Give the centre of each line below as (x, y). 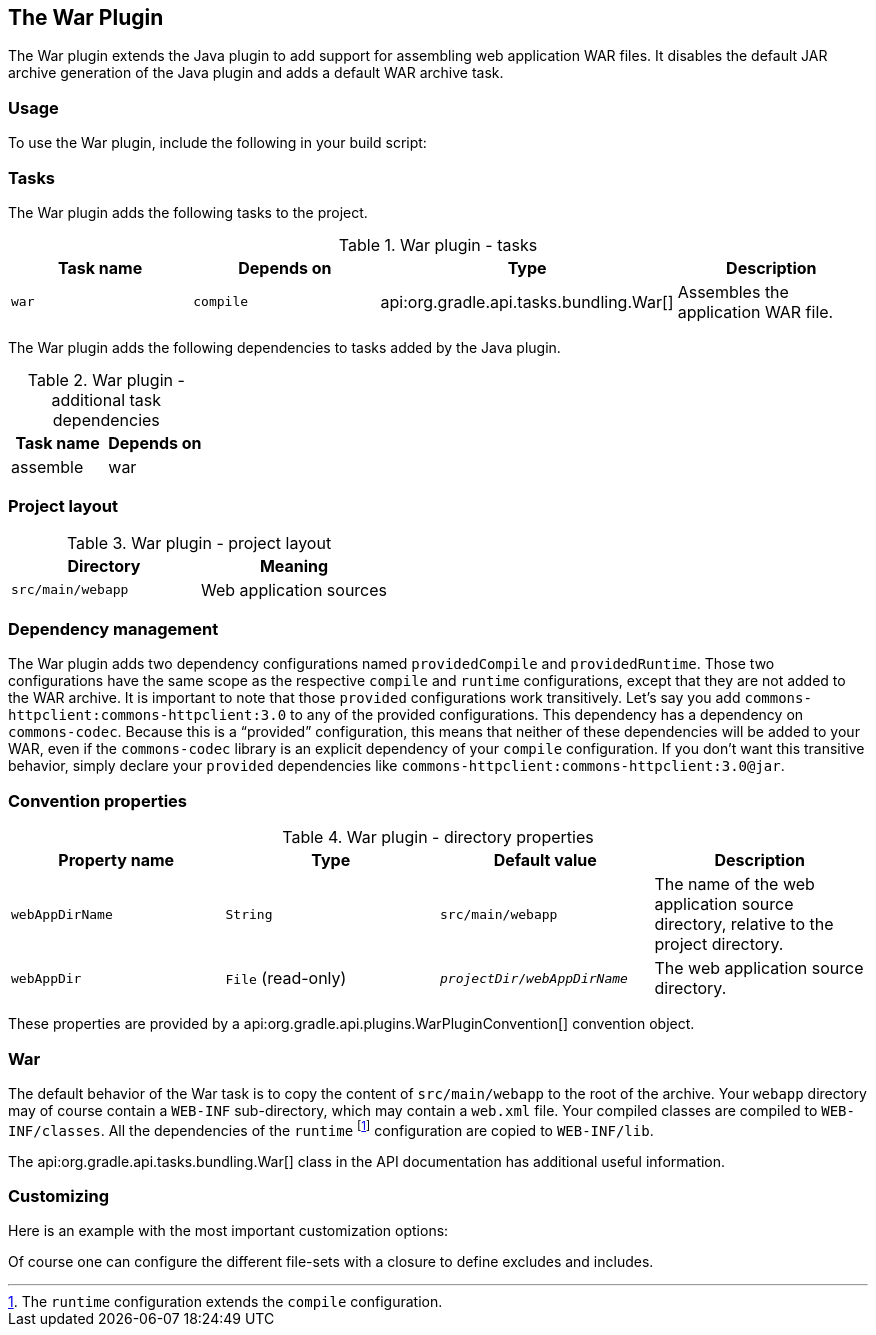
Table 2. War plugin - (106, 379)
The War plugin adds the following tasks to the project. (188, 212)
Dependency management (113, 629)
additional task (106, 399)
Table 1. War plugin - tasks (438, 244)
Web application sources (294, 589)
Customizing (58, 1195)
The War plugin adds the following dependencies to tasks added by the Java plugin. (284, 347)
